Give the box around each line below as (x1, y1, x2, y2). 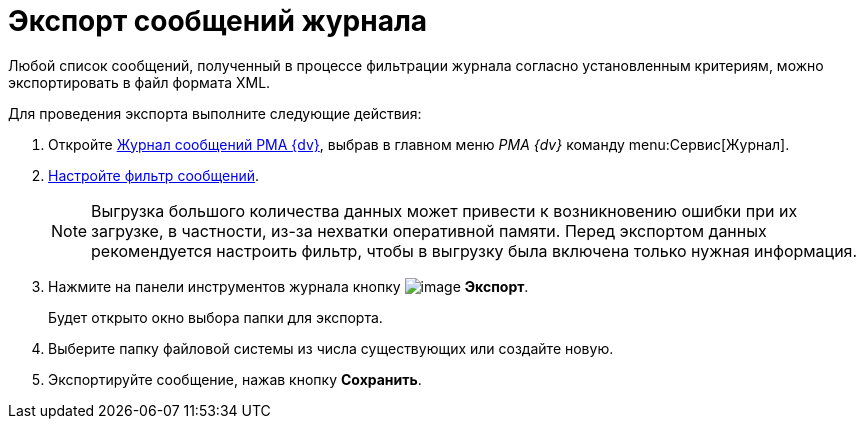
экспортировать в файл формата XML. (8, 73, 271, 91)
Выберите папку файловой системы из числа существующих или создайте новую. (48, 339, 614, 357)
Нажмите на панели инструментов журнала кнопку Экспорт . (48, 277, 529, 295)
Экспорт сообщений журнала (8, 4, 428, 38)
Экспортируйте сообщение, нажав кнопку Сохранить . (48, 370, 422, 388)
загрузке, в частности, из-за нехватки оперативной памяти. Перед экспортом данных (91, 220, 767, 241)
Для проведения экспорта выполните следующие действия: (8, 104, 422, 122)
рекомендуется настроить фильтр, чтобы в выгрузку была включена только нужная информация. (91, 240, 858, 261)
